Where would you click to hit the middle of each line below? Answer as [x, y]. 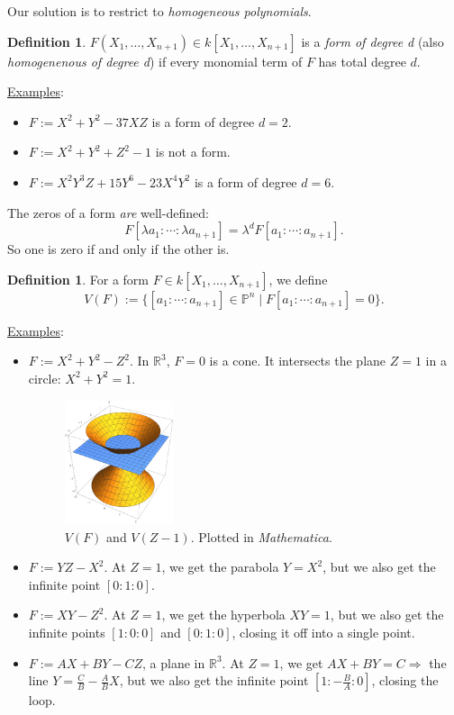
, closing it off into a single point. [323, 632]
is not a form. [193, 152]
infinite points [67, 632]
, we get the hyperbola [223, 615]
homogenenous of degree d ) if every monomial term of [155, 61]
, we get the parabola [220, 567]
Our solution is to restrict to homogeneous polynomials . [159, 11]
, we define [298, 279]
